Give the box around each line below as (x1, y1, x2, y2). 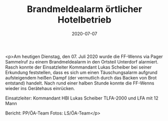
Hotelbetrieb (57, 14, 112, 25)
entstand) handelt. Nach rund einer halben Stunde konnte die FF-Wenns (5, 80, 154, 86)
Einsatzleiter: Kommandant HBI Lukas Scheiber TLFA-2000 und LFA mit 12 (5, 95, 158, 101)
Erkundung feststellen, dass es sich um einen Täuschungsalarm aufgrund (5, 69, 157, 75)
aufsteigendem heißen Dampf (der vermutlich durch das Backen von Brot (5, 74, 157, 80)
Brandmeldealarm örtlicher (27, 3, 142, 15)
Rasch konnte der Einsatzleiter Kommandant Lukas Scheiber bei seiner (5, 64, 152, 70)
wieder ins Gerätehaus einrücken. (5, 85, 75, 91)
